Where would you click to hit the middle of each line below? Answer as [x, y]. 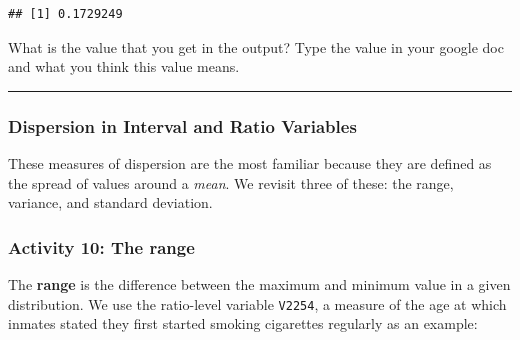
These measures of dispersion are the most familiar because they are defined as [250, 163]
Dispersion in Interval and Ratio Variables [182, 125]
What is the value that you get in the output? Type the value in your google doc [256, 46]
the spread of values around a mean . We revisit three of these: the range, [231, 182]
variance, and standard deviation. [110, 202]
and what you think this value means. [124, 66]
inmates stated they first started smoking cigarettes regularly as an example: [243, 323]
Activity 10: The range [101, 246]
